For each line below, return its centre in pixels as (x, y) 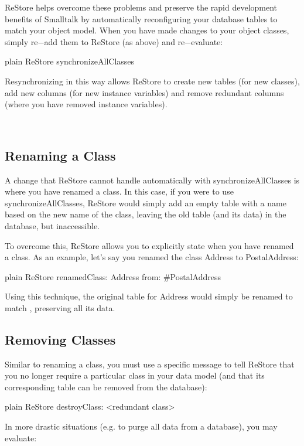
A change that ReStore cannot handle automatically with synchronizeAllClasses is (152, 180)
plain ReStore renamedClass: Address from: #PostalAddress (113, 276)
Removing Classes (60, 339)
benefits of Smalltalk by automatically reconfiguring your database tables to (141, 18)
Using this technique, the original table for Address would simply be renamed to (149, 296)
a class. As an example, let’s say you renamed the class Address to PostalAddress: (152, 257)
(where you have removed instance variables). (86, 104)
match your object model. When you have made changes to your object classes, (147, 30)
